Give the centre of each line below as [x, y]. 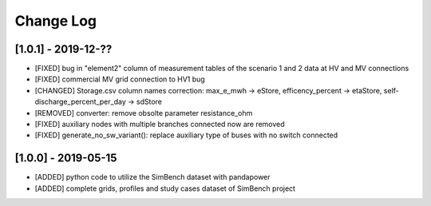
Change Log [56, 21]
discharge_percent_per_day [81, 102]
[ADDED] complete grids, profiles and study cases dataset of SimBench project [165, 188]
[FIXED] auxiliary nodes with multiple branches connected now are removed [160, 125]
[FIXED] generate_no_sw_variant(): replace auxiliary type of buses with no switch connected [186, 135]
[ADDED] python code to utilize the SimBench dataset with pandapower [152, 177]
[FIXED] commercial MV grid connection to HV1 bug [120, 79]
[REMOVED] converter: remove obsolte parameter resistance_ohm [144, 113]
